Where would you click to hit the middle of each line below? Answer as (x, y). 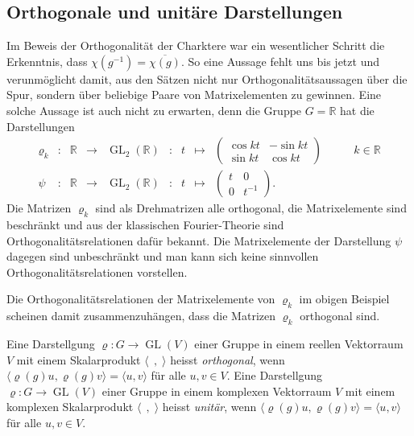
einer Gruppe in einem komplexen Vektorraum (217, 391)
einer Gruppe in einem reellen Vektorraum (299, 343)
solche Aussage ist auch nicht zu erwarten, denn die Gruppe (154, 110)
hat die (357, 110)
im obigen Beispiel (344, 299)
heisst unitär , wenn (209, 407)
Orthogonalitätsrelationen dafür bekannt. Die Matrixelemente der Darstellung (199, 240)
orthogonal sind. (340, 316)
